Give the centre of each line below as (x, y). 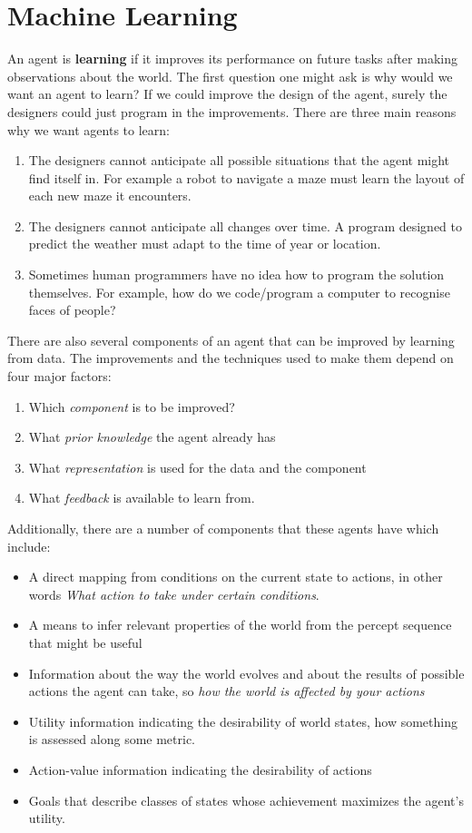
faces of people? (72, 310)
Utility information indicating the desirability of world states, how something (243, 721)
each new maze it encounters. (110, 196)
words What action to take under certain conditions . (174, 594)
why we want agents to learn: (88, 129)
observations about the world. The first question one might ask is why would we (230, 76)
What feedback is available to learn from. (142, 498)
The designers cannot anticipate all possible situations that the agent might (239, 160)
